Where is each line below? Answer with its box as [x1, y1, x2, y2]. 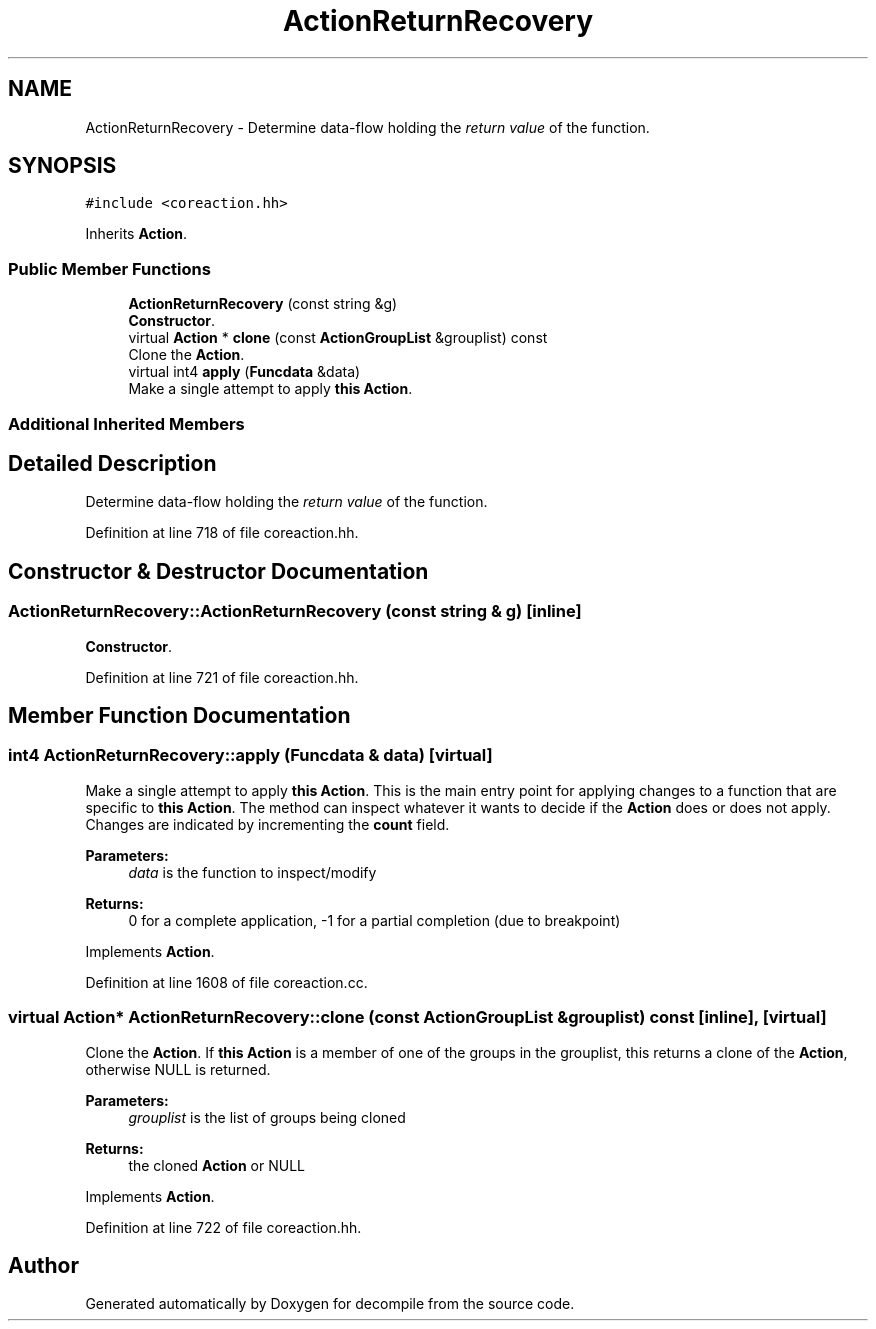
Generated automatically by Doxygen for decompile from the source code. [85, 1295, 575, 1313]
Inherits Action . [85, 225, 188, 243]
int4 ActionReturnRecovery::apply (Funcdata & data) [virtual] [8, 745, 493, 766]
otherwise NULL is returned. [85, 1060, 271, 1078]
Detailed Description [8, 450, 217, 476]
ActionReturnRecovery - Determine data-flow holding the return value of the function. [85, 118, 650, 136]
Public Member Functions [8, 258, 211, 279]
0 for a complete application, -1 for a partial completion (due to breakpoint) [128, 911, 621, 929]
